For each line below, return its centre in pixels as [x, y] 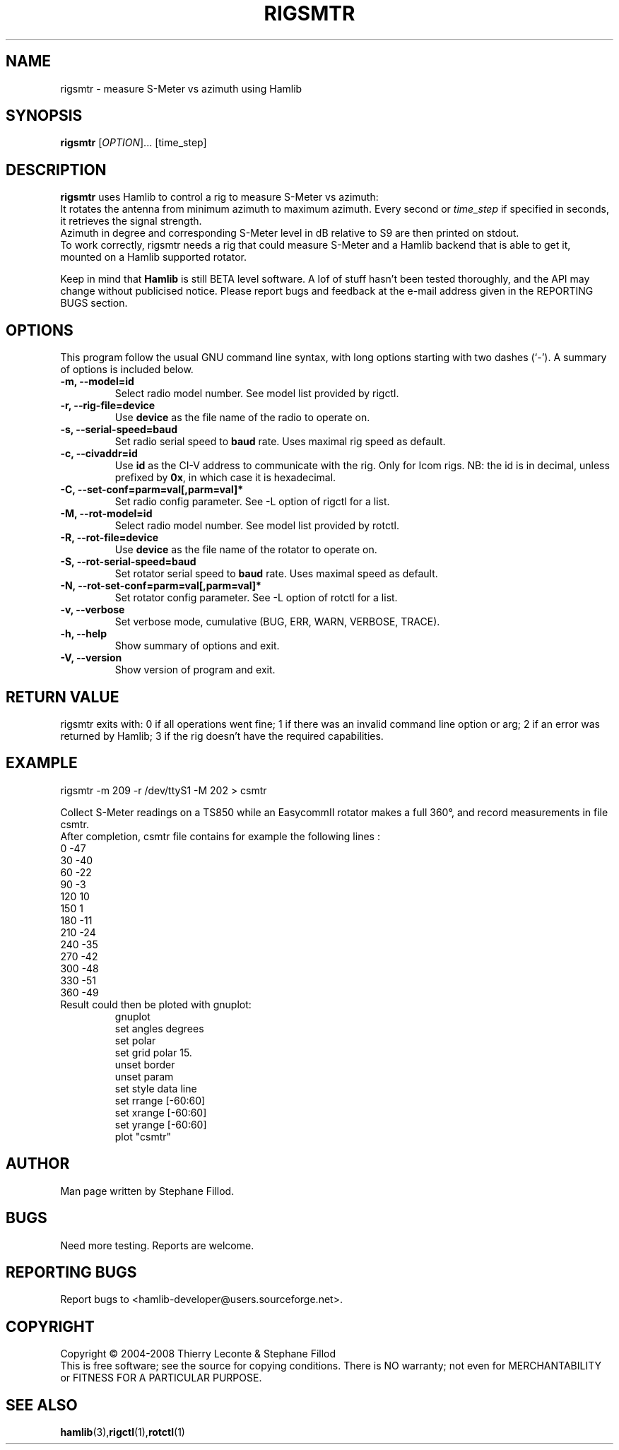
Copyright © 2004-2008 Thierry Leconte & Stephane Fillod [198, 1354]
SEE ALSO [42, 1405]
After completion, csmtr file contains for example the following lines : [220, 836]
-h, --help [83, 634]
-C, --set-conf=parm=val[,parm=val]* [152, 490]
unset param [144, 1076]
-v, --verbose [93, 610]
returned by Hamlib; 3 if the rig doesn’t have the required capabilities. [222, 736]
